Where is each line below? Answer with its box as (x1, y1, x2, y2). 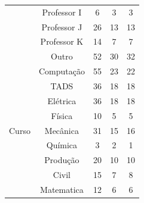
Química (46, 139, 78, 151)
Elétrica (47, 94, 76, 107)
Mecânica (44, 124, 79, 136)
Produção (44, 154, 79, 166)
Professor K (40, 35, 84, 48)
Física (51, 109, 73, 121)
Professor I (42, 5, 82, 18)
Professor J (41, 20, 82, 33)
